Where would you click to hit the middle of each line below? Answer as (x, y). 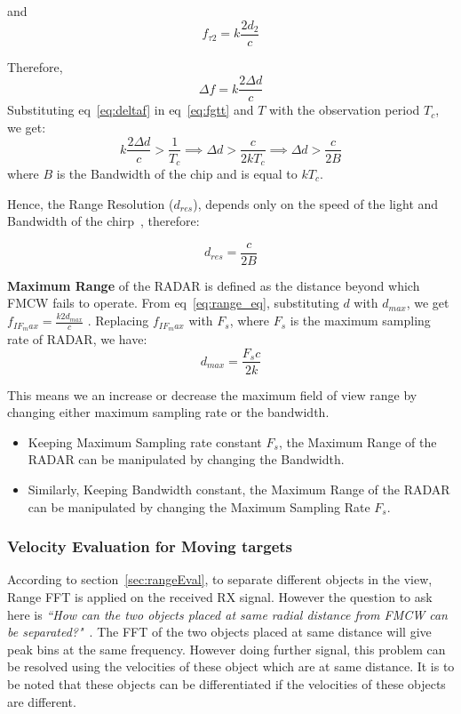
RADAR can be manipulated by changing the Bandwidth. (186, 459)
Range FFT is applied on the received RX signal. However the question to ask (220, 596)
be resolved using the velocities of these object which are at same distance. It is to (231, 666)
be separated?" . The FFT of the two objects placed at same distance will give (219, 632)
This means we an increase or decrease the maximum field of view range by (212, 394)
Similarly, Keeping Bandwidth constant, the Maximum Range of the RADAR (239, 489)
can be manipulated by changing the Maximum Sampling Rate (199, 506)
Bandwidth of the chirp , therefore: (103, 221)
